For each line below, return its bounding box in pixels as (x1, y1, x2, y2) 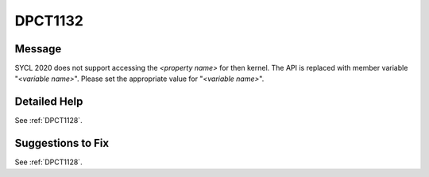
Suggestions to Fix (14, 137, 110, 150)
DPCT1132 (14, 12, 83, 29)
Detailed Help (14, 95, 83, 109)
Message (14, 42, 62, 56)
